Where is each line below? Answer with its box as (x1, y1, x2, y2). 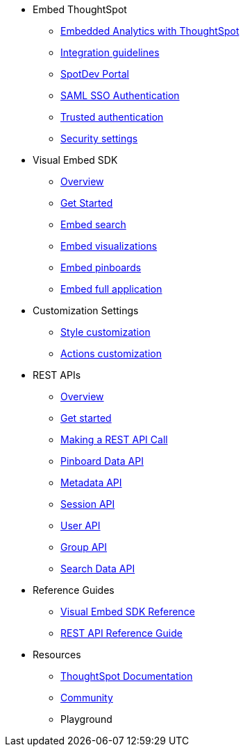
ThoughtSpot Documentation (60, 670, 193, 682)
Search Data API (60, 563, 135, 574)
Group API (60, 541, 108, 553)
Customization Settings (33, 305, 139, 316)
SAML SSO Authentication (60, 89, 180, 101)
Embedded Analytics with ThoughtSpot (60, 25, 239, 37)
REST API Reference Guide (60, 627, 183, 639)
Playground (60, 713, 112, 725)
